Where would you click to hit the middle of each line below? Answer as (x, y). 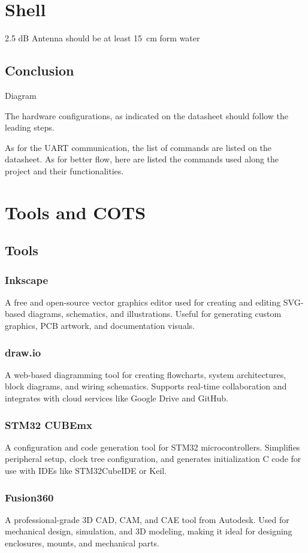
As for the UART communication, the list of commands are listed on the (138, 147)
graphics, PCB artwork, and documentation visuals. (100, 326)
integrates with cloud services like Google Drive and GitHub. (117, 398)
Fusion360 (29, 497)
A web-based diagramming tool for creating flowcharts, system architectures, (146, 374)
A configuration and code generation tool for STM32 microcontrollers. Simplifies (153, 447)
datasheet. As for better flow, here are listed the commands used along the (142, 159)
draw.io (23, 352)
